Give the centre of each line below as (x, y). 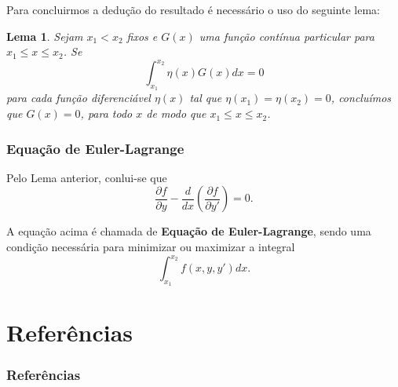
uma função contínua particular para (287, 36)
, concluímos (361, 98)
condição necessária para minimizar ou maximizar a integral (151, 247)
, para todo (106, 113)
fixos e (142, 36)
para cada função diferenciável (79, 98)
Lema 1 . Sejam (45, 36)
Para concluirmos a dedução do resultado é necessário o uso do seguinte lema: (193, 9)
